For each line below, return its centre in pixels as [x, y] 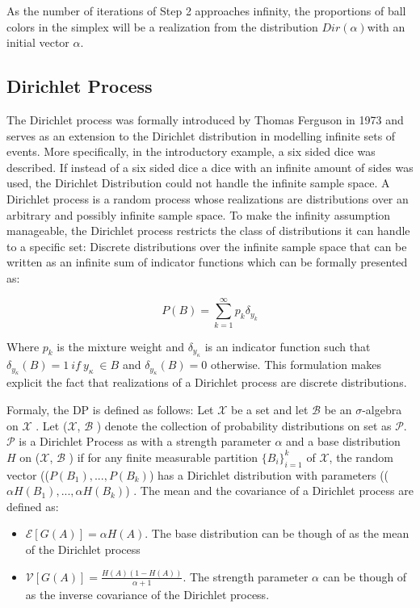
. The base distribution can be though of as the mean [277, 533]
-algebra [382, 410]
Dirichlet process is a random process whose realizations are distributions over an [208, 198]
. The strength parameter [246, 576]
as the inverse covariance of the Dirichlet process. [147, 594]
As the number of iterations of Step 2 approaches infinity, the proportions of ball [206, 10]
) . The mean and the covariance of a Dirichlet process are [269, 491]
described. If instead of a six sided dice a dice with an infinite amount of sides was [210, 167]
